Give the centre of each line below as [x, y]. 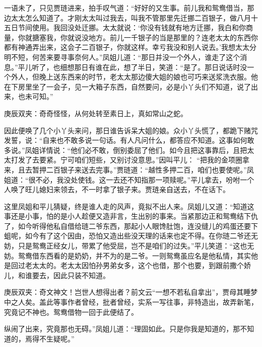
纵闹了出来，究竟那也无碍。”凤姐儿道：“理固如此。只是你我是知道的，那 [122, 329]
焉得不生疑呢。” [50, 338]
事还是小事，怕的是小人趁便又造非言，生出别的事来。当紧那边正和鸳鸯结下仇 [131, 216]
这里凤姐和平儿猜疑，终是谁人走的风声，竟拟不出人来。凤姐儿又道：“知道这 [129, 206]
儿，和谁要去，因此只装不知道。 [57, 275]
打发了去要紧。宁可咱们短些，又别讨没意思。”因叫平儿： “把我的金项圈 [126, 160]
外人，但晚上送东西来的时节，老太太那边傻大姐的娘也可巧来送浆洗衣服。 [131, 77]
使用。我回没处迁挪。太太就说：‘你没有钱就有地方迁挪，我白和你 [139, 27]
